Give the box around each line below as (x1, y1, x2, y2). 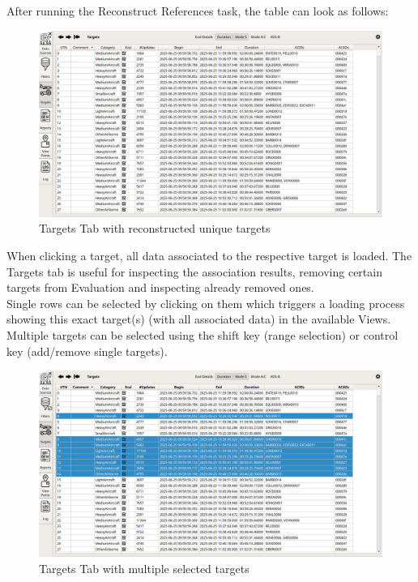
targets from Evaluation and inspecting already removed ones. (6, 279, 314, 296)
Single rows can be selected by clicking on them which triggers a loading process (6, 294, 405, 311)
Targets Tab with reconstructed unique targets (39, 220, 271, 237)
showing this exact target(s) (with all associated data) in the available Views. (6, 310, 391, 327)
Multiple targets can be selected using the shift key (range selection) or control (6, 326, 399, 343)
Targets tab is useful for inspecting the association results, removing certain (6, 263, 382, 280)
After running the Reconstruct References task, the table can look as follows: (6, 2, 389, 19)
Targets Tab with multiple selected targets (39, 559, 250, 576)
